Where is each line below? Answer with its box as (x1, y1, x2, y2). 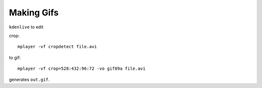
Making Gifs (9, 7, 59, 18)
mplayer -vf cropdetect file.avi (17, 44, 97, 50)
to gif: (9, 54, 21, 60)
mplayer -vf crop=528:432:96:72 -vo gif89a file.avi (17, 66, 146, 72)
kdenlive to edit (9, 24, 44, 30)
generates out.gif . (9, 76, 50, 82)
